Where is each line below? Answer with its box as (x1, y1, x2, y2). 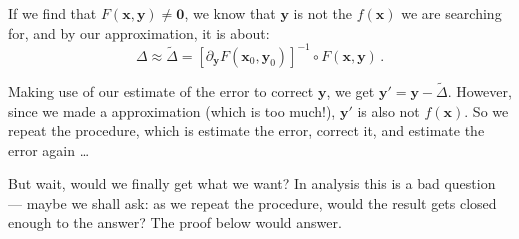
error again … (8, 139, 90, 160)
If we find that (8, 3, 97, 23)
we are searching (401, 3, 502, 23)
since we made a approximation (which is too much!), (8, 100, 336, 121)
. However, (447, 80, 512, 101)
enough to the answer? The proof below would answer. (8, 212, 342, 233)
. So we (464, 100, 509, 121)
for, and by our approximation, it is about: (8, 22, 270, 43)
